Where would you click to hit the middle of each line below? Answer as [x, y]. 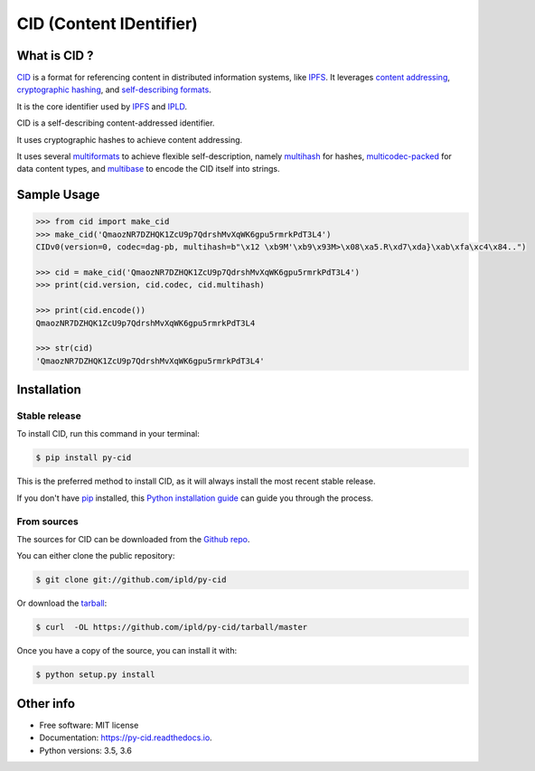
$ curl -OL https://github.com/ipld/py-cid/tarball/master [172, 627]
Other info [46, 704]
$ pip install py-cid [84, 458]
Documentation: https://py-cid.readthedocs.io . [126, 738]
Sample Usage [58, 195]
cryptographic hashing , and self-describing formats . [114, 89]
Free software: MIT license [89, 725]
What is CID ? [55, 56]
